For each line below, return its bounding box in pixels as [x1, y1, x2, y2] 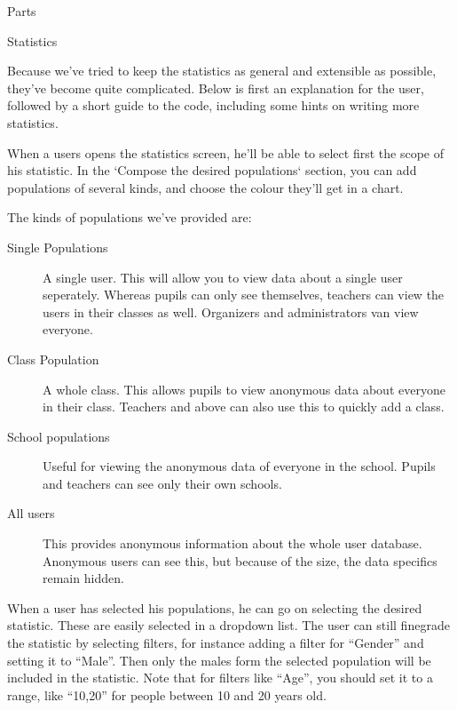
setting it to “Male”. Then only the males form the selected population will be [7, 650, 431, 669]
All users [7, 504, 55, 523]
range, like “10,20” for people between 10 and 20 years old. [7, 685, 327, 704]
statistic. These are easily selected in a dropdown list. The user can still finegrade [7, 616, 450, 634]
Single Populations [7, 237, 108, 256]
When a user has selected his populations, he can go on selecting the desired [7, 598, 422, 617]
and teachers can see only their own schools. [43, 474, 282, 492]
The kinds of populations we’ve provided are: [7, 208, 252, 227]
